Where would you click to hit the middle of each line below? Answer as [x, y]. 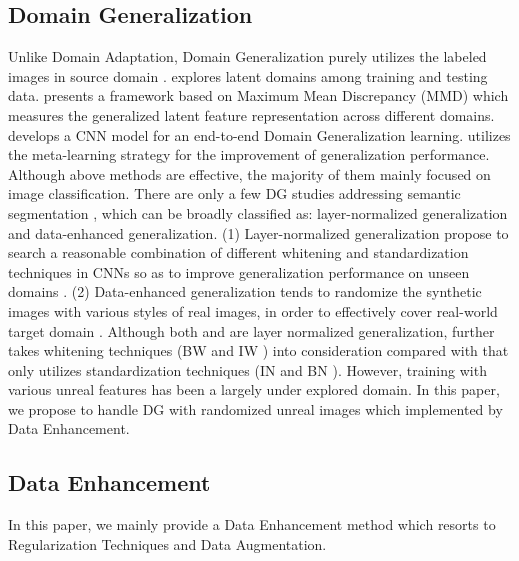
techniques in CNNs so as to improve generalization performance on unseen [239, 271]
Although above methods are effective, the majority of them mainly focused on [249, 173]
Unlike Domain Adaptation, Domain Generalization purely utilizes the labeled [247, 56]
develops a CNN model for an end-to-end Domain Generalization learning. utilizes [259, 134]
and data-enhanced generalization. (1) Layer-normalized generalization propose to [258, 232]
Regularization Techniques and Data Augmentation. [167, 543]
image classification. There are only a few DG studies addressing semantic [234, 193]
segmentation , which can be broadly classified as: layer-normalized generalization [258, 212]
